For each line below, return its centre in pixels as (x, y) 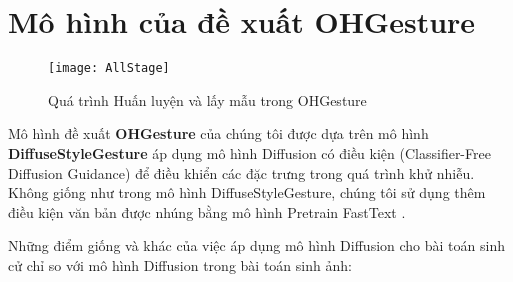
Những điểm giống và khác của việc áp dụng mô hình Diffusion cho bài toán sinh (256, 245)
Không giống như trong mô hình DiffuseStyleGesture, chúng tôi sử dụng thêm (247, 192)
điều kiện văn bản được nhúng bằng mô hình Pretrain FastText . (207, 211)
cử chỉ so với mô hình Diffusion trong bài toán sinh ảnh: (180, 264)
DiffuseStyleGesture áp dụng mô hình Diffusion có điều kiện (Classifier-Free (249, 152)
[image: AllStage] (109, 68)
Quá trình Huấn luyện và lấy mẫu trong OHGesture (207, 99)
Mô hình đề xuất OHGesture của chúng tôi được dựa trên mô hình (218, 133)
